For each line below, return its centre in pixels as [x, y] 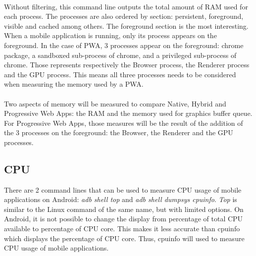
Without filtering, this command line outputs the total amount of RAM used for [126, 6]
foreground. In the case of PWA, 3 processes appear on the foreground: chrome [124, 45]
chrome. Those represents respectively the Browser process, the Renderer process [127, 65]
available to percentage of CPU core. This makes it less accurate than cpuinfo [122, 229]
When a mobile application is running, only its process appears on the [110, 35]
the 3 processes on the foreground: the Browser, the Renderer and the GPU [119, 132]
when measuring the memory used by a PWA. [74, 84]
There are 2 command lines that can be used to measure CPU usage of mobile [123, 189]
